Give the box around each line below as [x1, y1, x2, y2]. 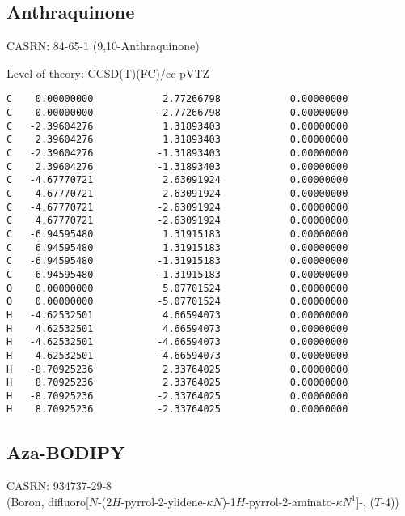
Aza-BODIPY [6, 439, 125, 464]
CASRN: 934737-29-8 [6, 477, 112, 494]
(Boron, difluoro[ [6, 493, 89, 510]
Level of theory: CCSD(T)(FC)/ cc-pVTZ [6, 64, 210, 81]
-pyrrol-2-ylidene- [120, 493, 207, 510]
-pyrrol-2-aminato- [245, 493, 336, 510]
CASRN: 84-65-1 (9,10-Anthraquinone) [6, 37, 200, 54]
